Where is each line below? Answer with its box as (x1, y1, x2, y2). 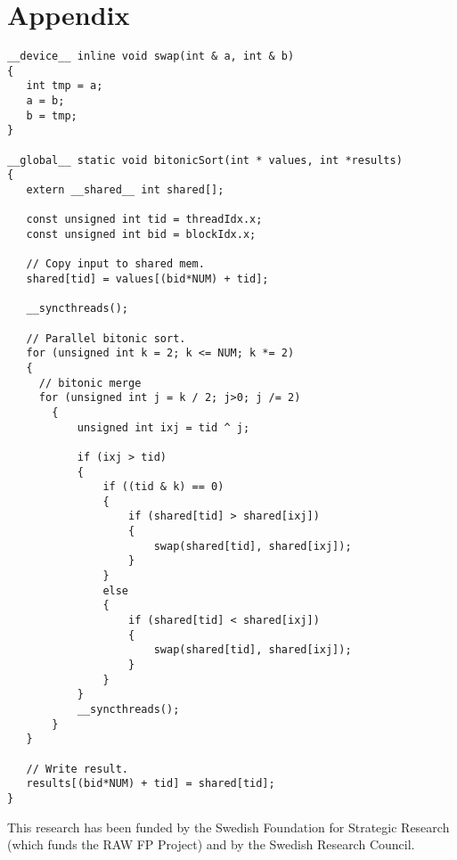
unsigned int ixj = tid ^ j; (77, 421, 250, 434)
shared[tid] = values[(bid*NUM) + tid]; (26, 272, 269, 285)
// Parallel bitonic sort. (26, 332, 186, 345)
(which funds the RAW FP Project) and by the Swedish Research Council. (7, 835, 415, 854)
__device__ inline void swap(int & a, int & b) (7, 50, 295, 63)
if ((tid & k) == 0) (102, 480, 224, 494)
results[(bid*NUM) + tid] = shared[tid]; (26, 777, 275, 790)
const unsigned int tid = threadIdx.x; (26, 213, 263, 226)
